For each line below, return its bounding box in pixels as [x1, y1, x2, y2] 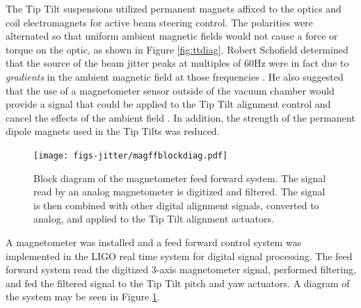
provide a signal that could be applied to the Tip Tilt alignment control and [6, 97, 331, 111]
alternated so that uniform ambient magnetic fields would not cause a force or [6, 29, 338, 43]
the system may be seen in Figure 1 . [6, 289, 160, 304]
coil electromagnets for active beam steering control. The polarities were [6, 15, 313, 29]
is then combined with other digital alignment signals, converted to [33, 197, 319, 212]
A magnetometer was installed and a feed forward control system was [6, 234, 302, 249]
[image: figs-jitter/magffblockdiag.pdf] [33, 150, 228, 161]
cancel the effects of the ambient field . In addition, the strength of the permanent [6, 110, 355, 124]
